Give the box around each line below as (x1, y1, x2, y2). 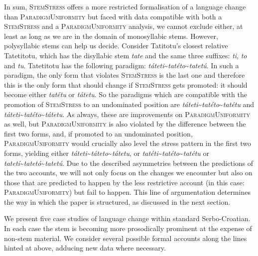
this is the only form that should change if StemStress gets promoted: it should (4, 79, 248, 90)
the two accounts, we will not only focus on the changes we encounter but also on (4, 167, 253, 178)
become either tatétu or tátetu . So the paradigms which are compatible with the (4, 89, 248, 100)
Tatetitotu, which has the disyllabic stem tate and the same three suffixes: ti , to (4, 50, 247, 60)
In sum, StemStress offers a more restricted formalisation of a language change (4, 1, 246, 11)
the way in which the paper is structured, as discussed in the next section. (4, 196, 231, 207)
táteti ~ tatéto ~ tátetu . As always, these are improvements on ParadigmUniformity (4, 109, 250, 119)
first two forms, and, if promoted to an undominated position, (4, 128, 193, 138)
